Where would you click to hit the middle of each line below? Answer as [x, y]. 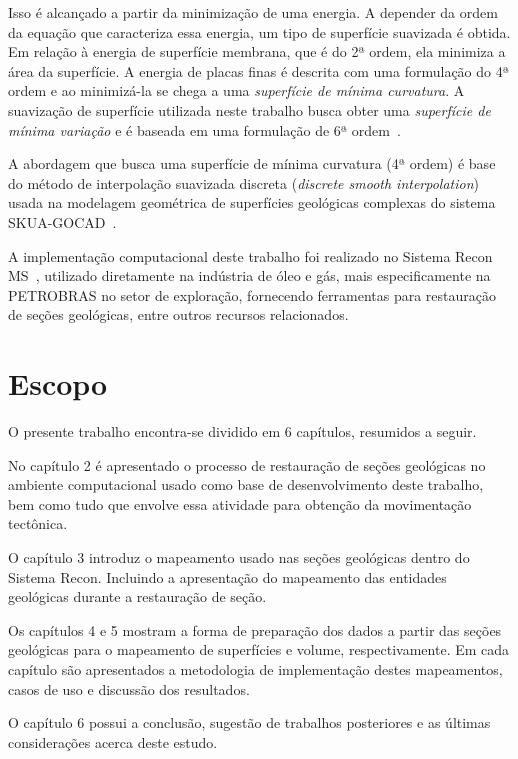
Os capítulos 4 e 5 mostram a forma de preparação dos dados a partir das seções [255, 629]
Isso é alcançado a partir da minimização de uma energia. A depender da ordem [253, 12]
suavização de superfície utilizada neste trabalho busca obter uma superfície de [249, 109]
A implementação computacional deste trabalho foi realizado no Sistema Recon [250, 255]
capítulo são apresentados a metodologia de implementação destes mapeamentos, [255, 668]
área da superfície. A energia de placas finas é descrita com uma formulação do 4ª [259, 70]
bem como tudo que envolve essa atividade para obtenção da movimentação [240, 503]
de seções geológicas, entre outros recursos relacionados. [178, 314]
